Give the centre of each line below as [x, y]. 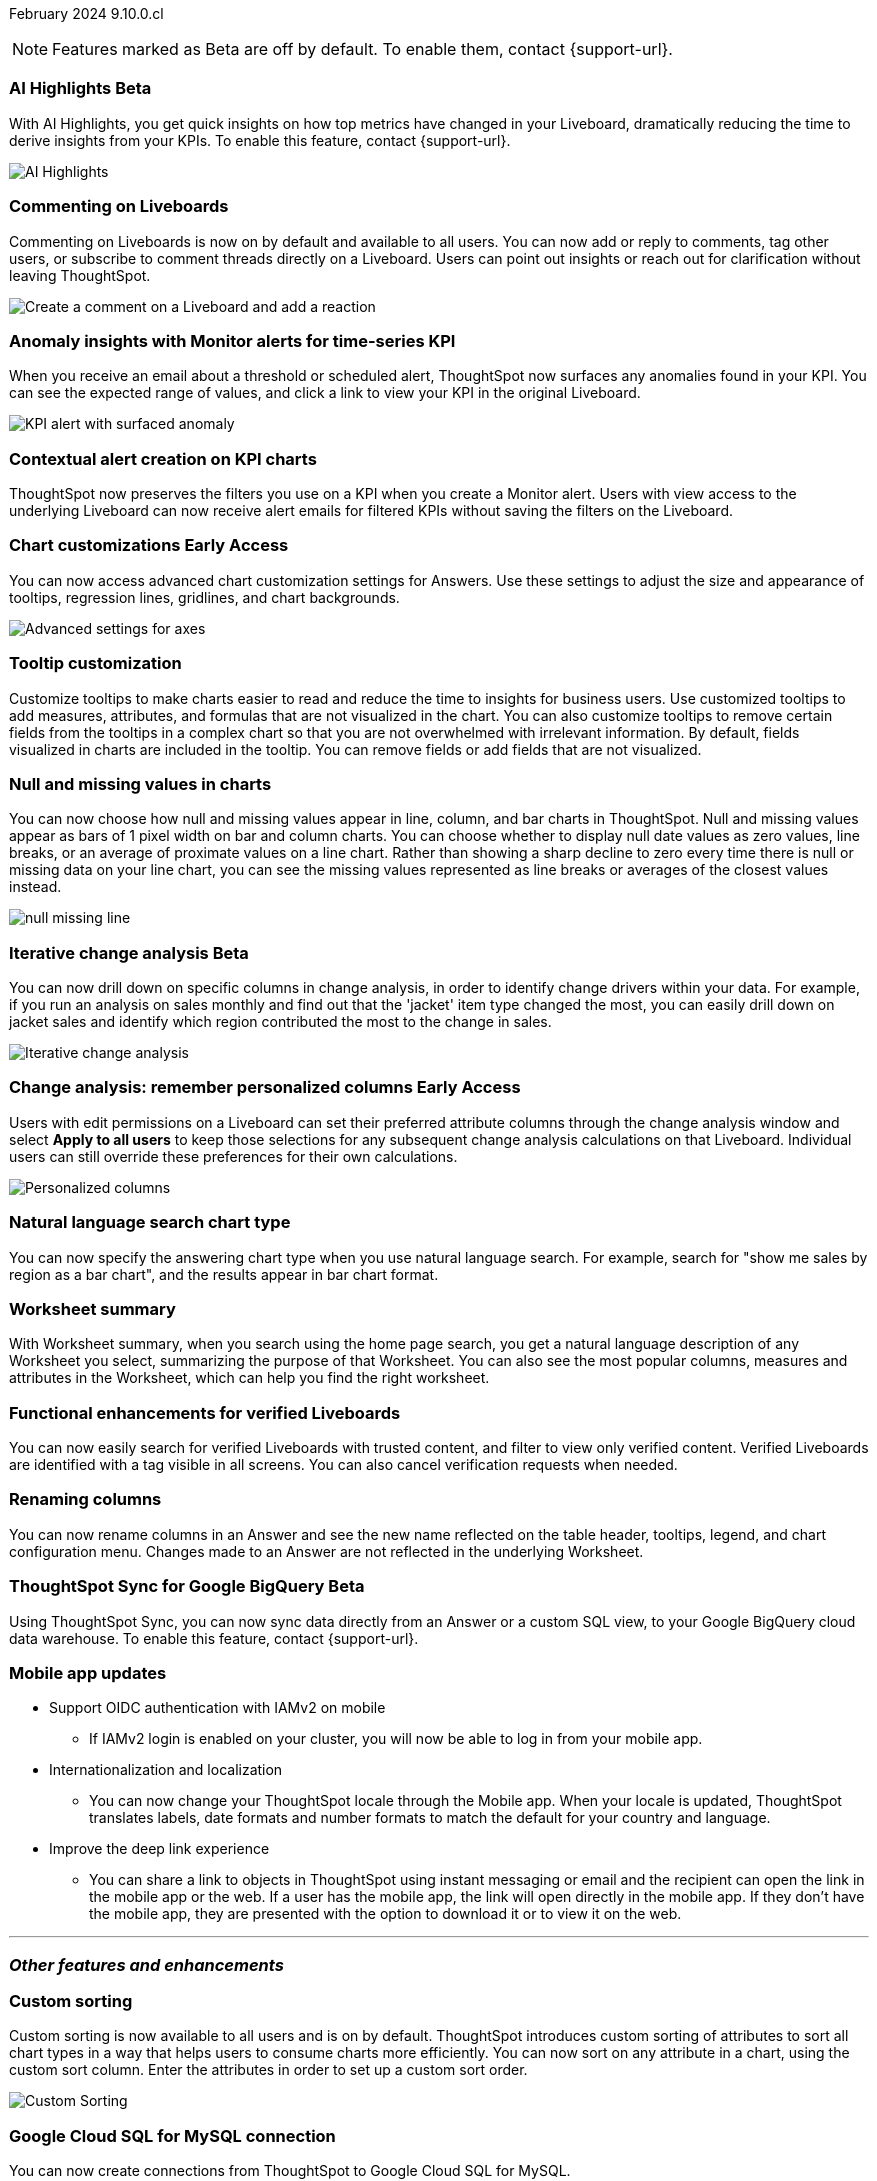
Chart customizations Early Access [149, 545]
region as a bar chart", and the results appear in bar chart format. [224, 1274]
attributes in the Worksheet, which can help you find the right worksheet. [249, 1378]
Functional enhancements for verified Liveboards [205, 1412]
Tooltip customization [95, 663]
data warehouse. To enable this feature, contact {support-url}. [214, 1638]
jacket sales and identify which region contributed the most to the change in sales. [280, 1021]
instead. [35, 887]
